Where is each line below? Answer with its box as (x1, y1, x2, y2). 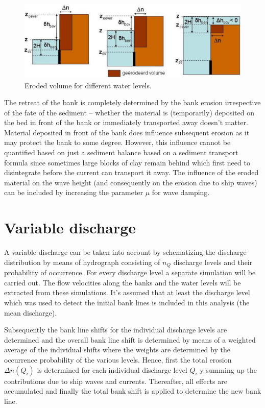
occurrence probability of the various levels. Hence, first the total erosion (4, 354, 232, 365)
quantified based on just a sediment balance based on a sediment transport (4, 147, 238, 158)
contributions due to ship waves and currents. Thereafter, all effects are (4, 375, 227, 386)
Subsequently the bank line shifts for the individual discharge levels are (4, 324, 227, 335)
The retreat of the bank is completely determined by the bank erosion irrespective (4, 97, 261, 108)
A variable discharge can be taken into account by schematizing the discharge (4, 247, 247, 257)
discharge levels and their (173, 256, 253, 267)
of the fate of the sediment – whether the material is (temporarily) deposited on (4, 107, 254, 117)
